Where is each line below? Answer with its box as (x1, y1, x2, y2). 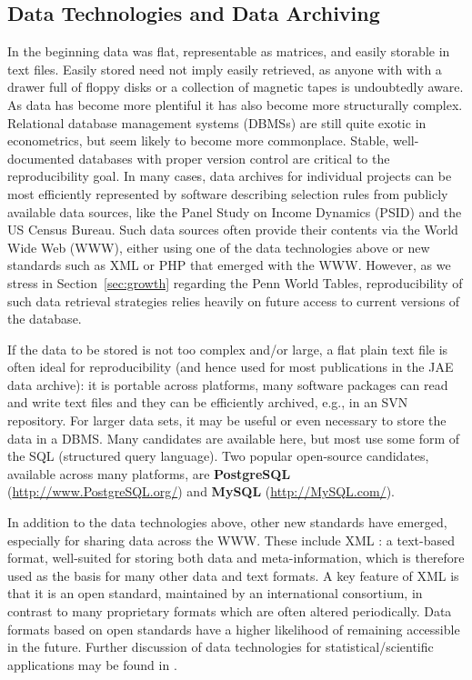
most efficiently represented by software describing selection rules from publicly (7, 184, 448, 203)
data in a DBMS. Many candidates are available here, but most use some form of (7, 428, 460, 447)
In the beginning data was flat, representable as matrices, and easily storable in (7, 42, 450, 61)
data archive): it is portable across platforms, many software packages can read (7, 375, 448, 394)
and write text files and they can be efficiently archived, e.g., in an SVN (7, 393, 408, 412)
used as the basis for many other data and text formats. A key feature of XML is (7, 565, 459, 585)
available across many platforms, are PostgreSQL (7, 464, 291, 483)
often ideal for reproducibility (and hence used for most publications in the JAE (7, 357, 454, 376)
